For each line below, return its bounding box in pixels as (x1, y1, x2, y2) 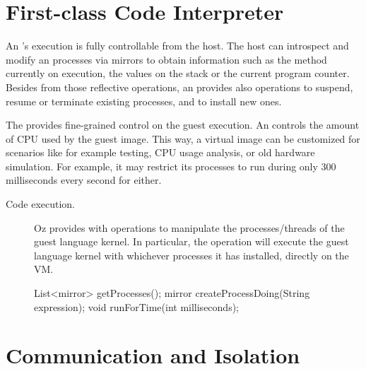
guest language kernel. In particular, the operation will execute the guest (34, 234, 349, 249)
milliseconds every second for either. (6, 172, 162, 187)
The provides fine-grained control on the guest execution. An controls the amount (6, 117, 360, 132)
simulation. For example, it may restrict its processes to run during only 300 (6, 158, 336, 173)
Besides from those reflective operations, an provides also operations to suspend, (6, 79, 353, 94)
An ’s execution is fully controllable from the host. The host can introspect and (6, 38, 349, 53)
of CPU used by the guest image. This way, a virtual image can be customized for (6, 131, 360, 146)
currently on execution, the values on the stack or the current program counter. (6, 66, 350, 81)
